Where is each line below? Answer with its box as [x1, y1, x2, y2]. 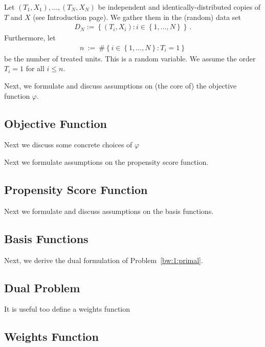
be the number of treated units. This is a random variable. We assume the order [4, 53, 256, 63]
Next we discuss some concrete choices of [4, 139, 132, 150]
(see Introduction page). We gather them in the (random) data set [33, 11, 241, 22]
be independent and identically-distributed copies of [98, 2, 261, 12]
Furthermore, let [4, 32, 56, 43]
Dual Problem [4, 279, 80, 295]
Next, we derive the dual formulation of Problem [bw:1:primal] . [4, 254, 203, 265]
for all [26, 63, 45, 74]
